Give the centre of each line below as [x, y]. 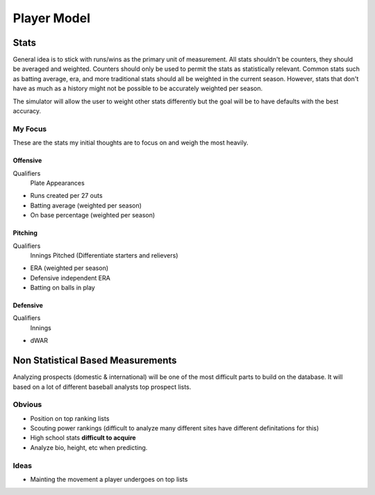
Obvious [27, 405]
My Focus [30, 128]
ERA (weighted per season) [69, 268]
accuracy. [27, 111]
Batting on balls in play [62, 287]
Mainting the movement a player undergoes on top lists [109, 479]
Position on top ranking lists [70, 418]
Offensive [27, 160]
